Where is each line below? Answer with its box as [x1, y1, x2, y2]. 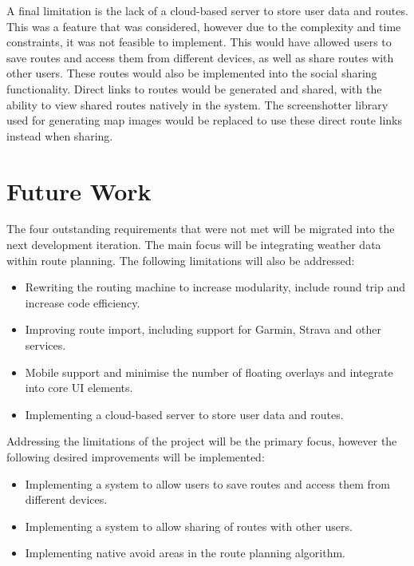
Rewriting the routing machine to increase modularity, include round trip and [25, 279, 405, 295]
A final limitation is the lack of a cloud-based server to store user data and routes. [6, 2, 408, 18]
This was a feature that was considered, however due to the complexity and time [6, 18, 401, 34]
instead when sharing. [6, 127, 113, 144]
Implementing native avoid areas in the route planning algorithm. [25, 544, 345, 561]
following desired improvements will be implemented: [6, 449, 265, 465]
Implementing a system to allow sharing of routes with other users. [25, 517, 353, 534]
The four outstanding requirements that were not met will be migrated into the [6, 220, 395, 237]
